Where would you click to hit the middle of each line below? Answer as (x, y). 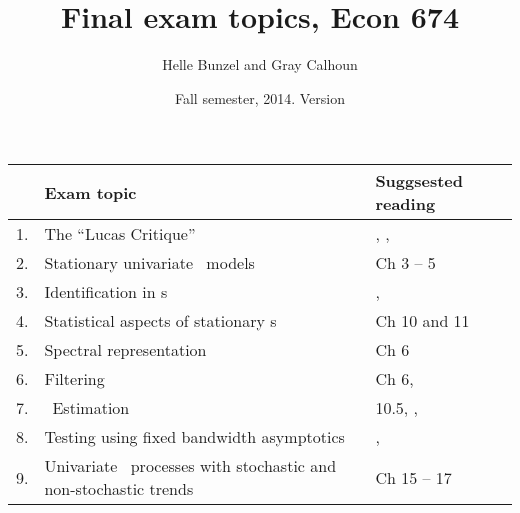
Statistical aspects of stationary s (160, 321)
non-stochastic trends (119, 489)
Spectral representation (125, 350)
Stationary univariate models (149, 263)
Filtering (74, 379)
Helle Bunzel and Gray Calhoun (260, 64)
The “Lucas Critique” (120, 234)
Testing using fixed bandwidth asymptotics (194, 437)
